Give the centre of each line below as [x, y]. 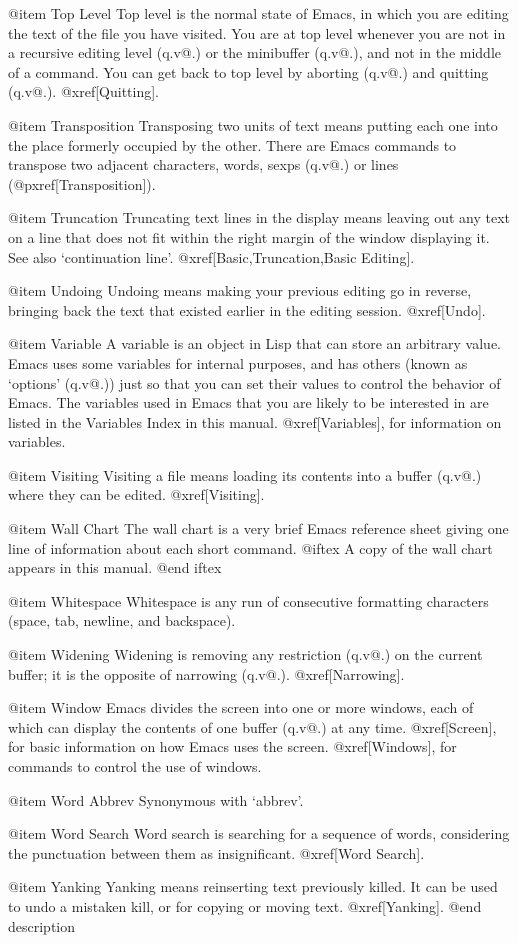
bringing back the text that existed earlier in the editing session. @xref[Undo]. [247, 309]
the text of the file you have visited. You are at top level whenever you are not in [257, 32]
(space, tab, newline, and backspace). [122, 620]
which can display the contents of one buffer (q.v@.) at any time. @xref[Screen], [252, 726]
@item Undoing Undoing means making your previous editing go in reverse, [240, 290]
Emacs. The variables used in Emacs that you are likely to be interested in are [248, 402]
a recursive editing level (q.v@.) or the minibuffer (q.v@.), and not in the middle [254, 52]
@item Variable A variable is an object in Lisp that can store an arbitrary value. [255, 343]
